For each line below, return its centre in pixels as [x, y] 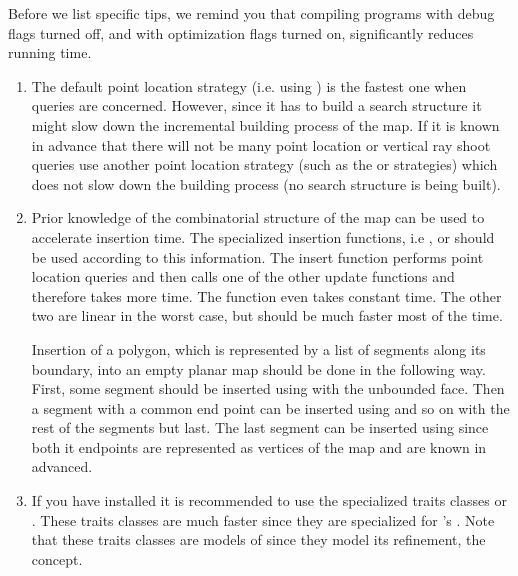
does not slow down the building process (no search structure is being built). [266, 183]
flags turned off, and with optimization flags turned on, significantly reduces [241, 32]
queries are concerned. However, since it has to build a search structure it [256, 105]
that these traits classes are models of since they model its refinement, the [258, 539]
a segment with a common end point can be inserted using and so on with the [270, 407]
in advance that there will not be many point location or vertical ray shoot [261, 144]
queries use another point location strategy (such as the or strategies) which [264, 164]
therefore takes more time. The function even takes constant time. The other [266, 295]
